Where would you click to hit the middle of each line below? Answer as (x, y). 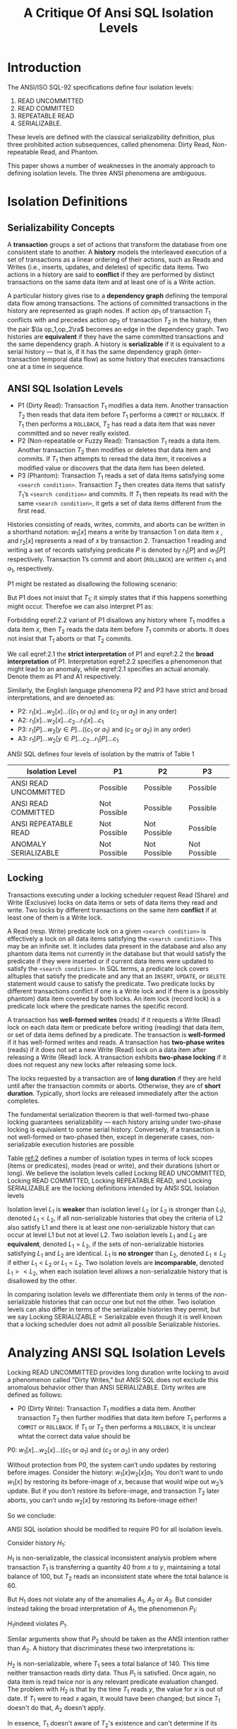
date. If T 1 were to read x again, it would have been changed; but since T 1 (114, 1699)
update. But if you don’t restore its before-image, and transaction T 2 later (114, 1491)
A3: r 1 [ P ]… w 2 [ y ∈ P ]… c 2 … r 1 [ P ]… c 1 (68, 740)
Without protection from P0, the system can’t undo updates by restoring (112, 1465)
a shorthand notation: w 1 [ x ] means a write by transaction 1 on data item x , (115, 532)
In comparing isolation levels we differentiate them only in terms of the (110, 1295)
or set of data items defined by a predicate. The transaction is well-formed (116, 1034)
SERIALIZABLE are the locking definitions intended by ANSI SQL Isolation (113, 1188)
